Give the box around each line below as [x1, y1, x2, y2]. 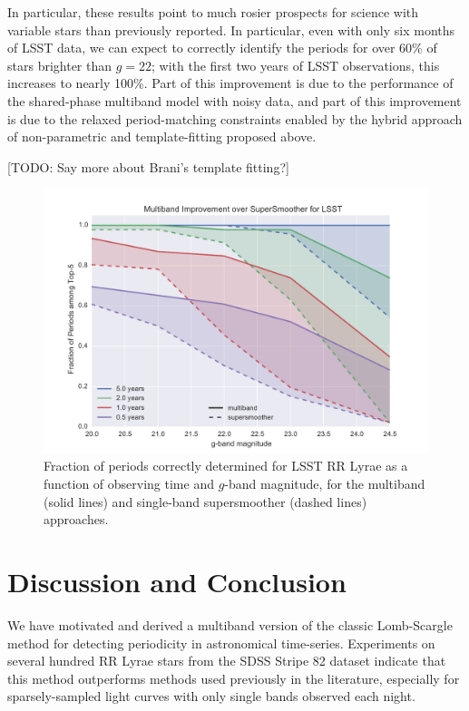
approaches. [44, 510, 109, 529]
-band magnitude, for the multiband [224, 474, 425, 493]
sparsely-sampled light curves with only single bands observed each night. [7, 687, 415, 706]
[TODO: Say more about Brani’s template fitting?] [7, 157, 289, 176]
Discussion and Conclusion [7, 563, 347, 599]
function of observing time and [44, 474, 214, 493]
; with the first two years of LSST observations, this [151, 55, 440, 74]
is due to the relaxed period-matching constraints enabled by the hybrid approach [7, 109, 463, 128]
